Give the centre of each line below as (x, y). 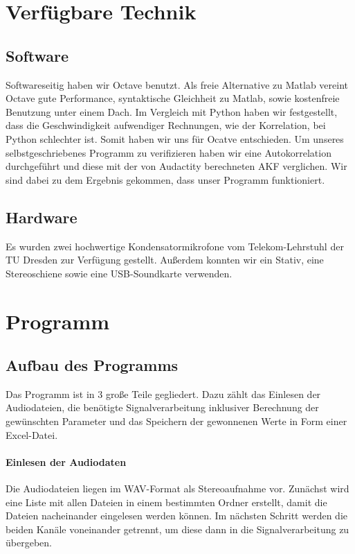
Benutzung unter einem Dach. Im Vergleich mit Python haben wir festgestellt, (172, 111)
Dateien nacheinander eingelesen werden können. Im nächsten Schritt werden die (176, 516)
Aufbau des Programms (92, 365)
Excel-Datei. (32, 434)
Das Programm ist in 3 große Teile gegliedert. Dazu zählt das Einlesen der (163, 393)
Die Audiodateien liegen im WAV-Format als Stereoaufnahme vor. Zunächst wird (177, 488)
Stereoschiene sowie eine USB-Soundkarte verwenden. (119, 273)
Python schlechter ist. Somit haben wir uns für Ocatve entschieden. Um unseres (175, 138)
